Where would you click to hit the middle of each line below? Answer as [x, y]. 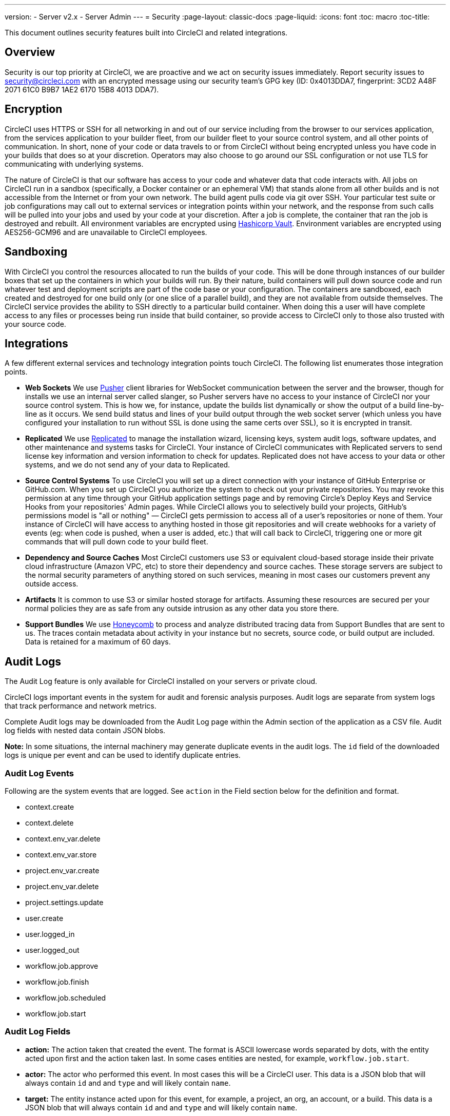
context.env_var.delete [63, 838]
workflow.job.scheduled [66, 997]
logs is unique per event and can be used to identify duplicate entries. [123, 755]
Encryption [34, 109]
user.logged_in [50, 934]
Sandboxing [36, 252]
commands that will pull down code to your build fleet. [117, 542]
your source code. [35, 324]
